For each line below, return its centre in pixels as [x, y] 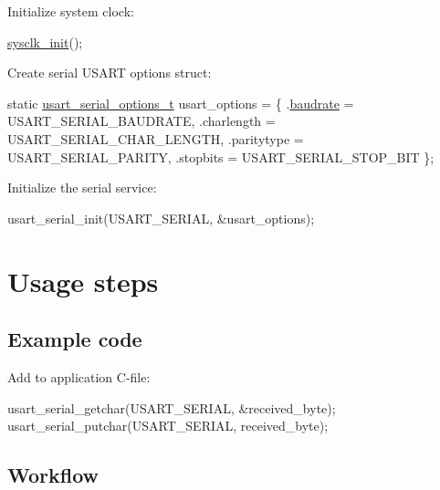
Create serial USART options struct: [110, 73]
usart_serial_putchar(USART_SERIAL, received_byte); [168, 426]
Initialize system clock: [71, 11]
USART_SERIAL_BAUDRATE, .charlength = [141, 121]
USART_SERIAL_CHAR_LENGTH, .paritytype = [156, 138]
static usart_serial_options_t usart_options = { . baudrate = [181, 103]
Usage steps [83, 281]
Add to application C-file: [79, 376]
